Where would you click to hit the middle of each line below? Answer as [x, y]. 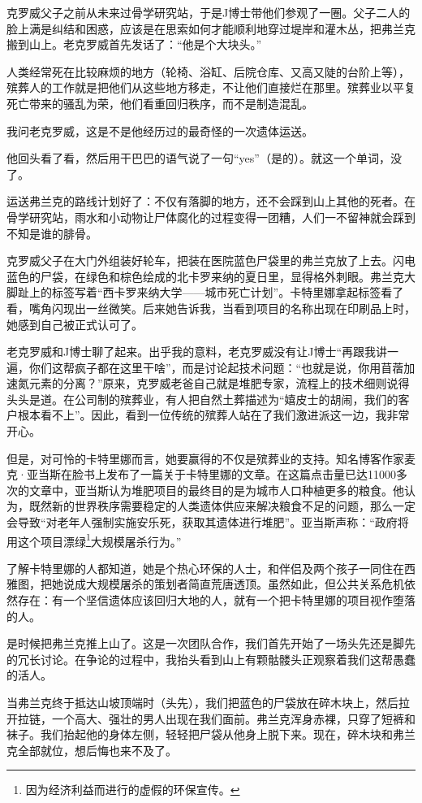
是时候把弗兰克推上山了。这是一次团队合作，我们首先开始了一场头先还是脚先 [211, 643]
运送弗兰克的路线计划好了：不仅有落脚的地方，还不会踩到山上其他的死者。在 [211, 201]
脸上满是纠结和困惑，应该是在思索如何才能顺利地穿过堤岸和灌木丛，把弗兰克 [211, 28]
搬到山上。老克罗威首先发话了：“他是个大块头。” [134, 44]
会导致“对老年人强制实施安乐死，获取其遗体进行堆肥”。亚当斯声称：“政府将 [208, 522]
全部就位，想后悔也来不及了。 [97, 750]
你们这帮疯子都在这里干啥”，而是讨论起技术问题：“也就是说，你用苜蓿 [216, 367]
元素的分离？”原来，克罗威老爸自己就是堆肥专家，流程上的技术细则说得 [219, 383]
